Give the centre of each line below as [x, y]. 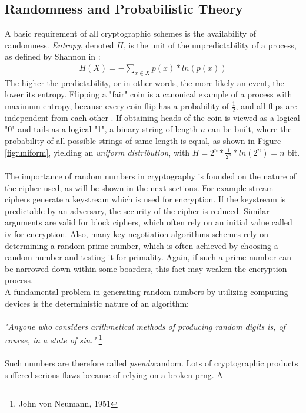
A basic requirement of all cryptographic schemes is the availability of [131, 33]
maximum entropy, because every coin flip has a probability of [117, 106]
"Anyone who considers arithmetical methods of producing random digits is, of [145, 326]
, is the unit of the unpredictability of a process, [210, 45]
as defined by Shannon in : [53, 56]
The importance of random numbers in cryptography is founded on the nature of [151, 176]
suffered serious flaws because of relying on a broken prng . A [114, 374]
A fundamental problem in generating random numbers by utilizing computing [147, 292]
